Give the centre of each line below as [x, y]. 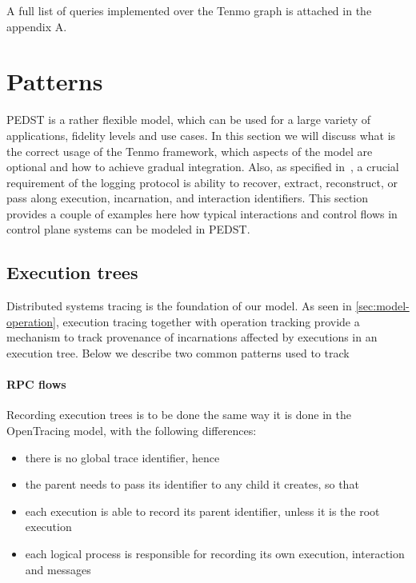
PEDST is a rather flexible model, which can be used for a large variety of [189, 120]
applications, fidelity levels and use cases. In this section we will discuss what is [201, 135]
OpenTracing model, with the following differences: [132, 431]
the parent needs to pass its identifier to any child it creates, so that [192, 484]
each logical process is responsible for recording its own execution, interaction [215, 553]
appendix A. [37, 26]
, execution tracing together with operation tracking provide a [208, 321]
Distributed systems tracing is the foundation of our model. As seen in [179, 306]
